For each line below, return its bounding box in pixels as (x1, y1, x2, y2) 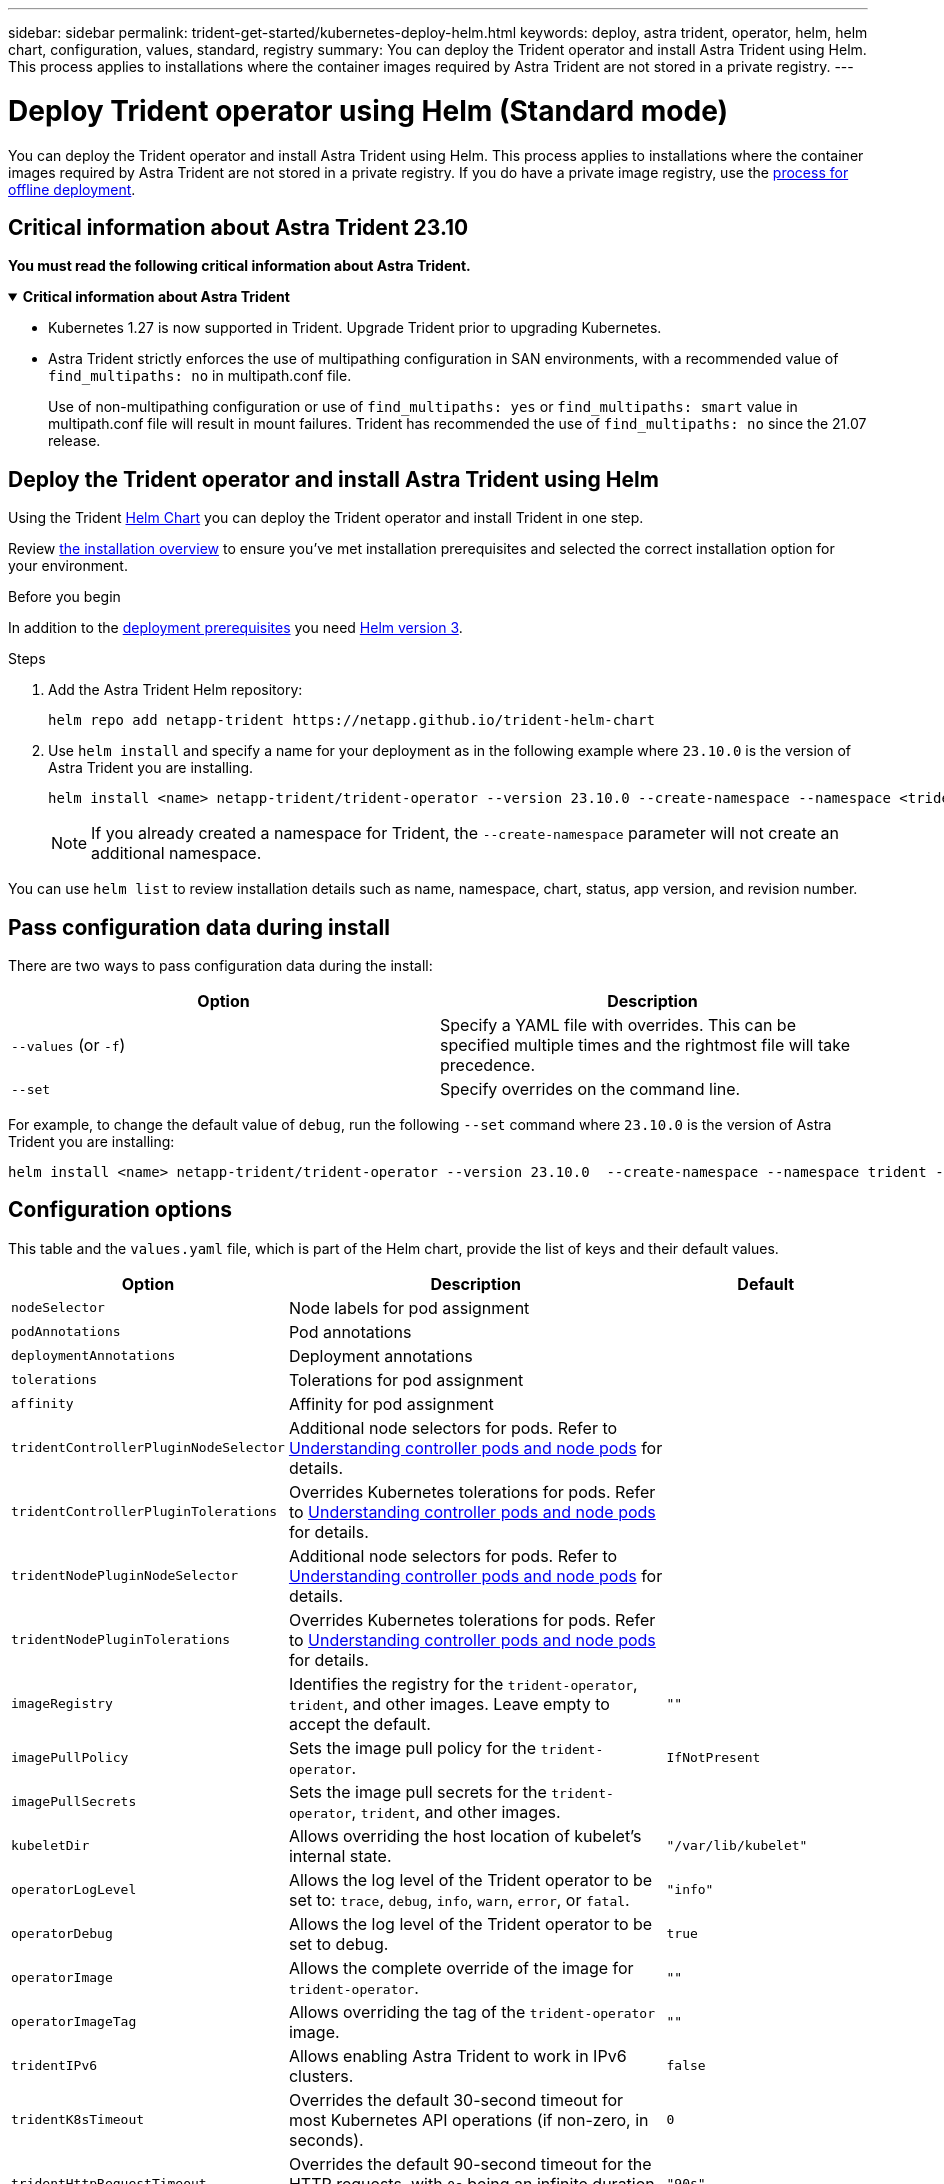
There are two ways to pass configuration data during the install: (8, 957, 433, 975)
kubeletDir (11, 1838, 90, 1854)
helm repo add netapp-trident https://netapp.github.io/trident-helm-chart (48, 712, 655, 729)
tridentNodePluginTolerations (11, 1632, 231, 1648)
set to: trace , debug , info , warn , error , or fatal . (288, 1889, 630, 1910)
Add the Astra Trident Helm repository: (48, 681, 303, 699)
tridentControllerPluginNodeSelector (11, 1440, 285, 1456)
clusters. (288, 2065, 354, 2086)
